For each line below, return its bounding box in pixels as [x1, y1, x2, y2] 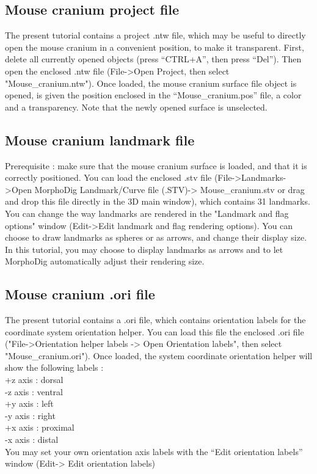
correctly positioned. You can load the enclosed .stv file [5, 171, 212, 184]
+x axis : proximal [5, 421, 75, 434]
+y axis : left [5, 397, 54, 410]
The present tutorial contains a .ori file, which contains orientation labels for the [5, 313, 306, 326]
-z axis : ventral [5, 385, 63, 398]
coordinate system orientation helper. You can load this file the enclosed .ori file [5, 325, 304, 338]
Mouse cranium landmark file [5, 130, 195, 149]
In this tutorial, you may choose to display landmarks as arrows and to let [5, 242, 283, 255]
